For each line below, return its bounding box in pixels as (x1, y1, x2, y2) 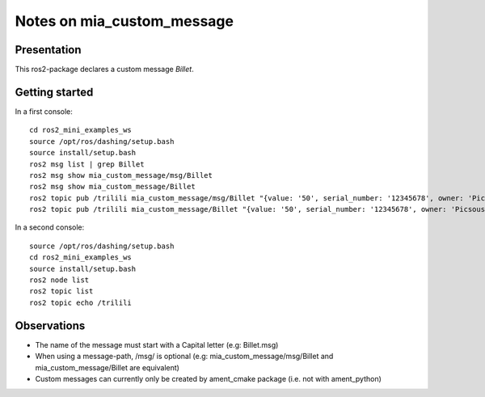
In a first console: (15, 106, 73, 116)
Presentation (15, 43, 82, 57)
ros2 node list (29, 276, 90, 285)
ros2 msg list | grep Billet (29, 159, 145, 169)
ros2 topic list (29, 287, 94, 296)
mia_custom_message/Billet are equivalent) (35, 362, 179, 372)
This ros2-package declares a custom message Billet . (15, 65, 194, 74)
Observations (15, 319, 86, 332)
